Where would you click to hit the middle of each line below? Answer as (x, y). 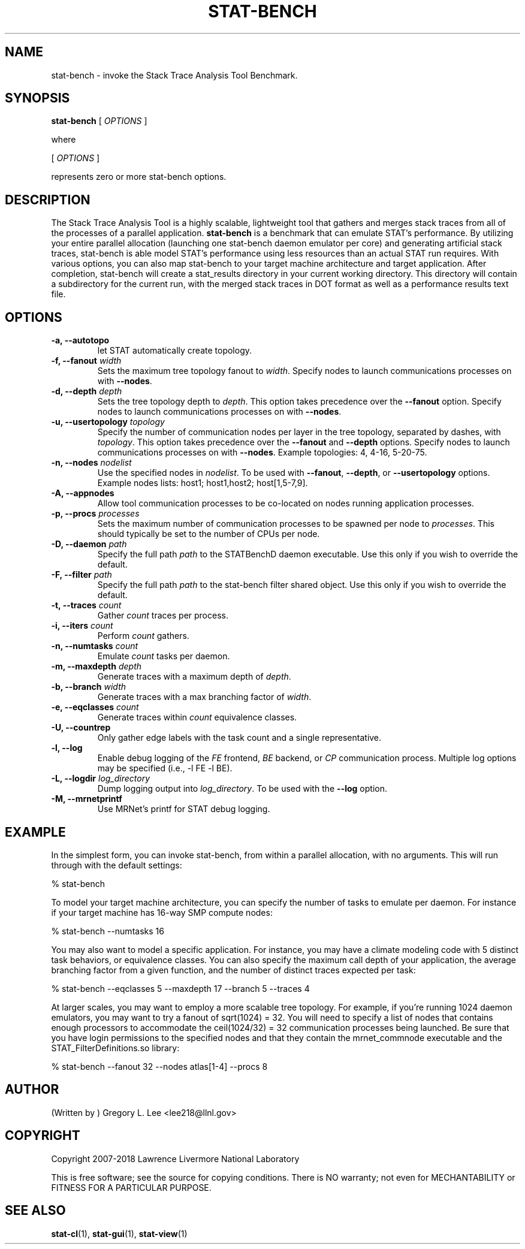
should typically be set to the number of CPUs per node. (209, 534)
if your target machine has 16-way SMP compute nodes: (162, 912)
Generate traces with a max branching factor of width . (204, 697)
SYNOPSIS (37, 98)
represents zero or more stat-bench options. (139, 177)
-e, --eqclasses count (95, 707)
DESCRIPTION (48, 200)
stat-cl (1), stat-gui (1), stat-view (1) (119, 1233)
